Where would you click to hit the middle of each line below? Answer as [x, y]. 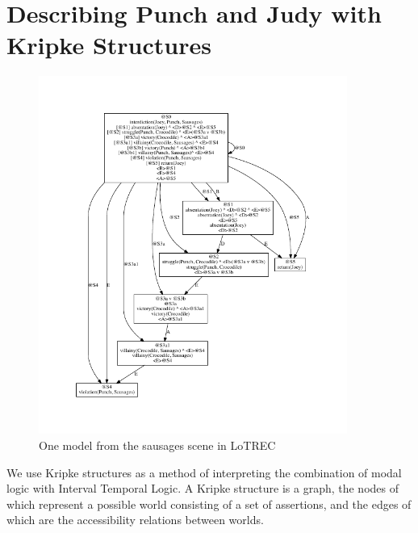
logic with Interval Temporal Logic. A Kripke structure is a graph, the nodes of [203, 488]
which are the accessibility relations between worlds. [135, 520]
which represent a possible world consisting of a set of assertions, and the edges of [209, 504]
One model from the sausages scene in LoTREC [157, 445]
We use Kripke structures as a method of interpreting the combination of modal [204, 472]
